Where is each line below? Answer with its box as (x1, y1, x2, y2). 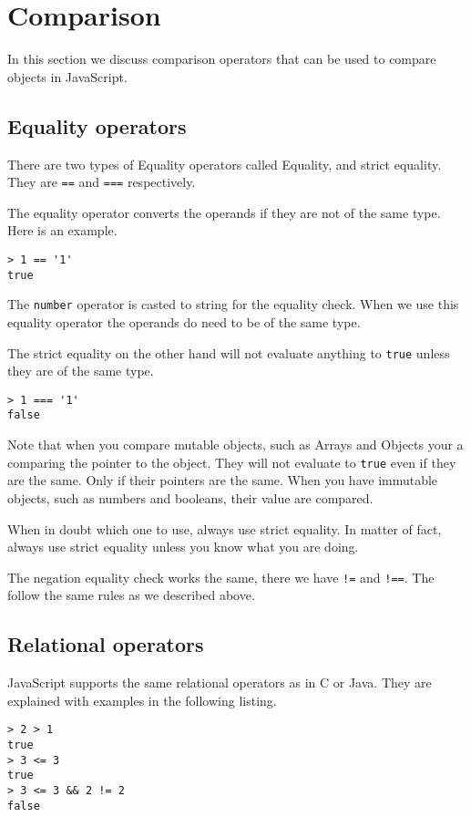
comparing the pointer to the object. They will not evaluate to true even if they (7, 452, 456, 471)
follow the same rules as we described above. (7, 585, 255, 605)
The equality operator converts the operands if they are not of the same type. (7, 202, 441, 222)
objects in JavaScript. (7, 67, 128, 86)
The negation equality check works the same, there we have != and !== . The (7, 567, 435, 586)
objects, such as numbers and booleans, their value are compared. (7, 488, 374, 507)
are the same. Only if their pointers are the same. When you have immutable (7, 471, 438, 490)
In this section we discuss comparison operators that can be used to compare (7, 49, 436, 68)
